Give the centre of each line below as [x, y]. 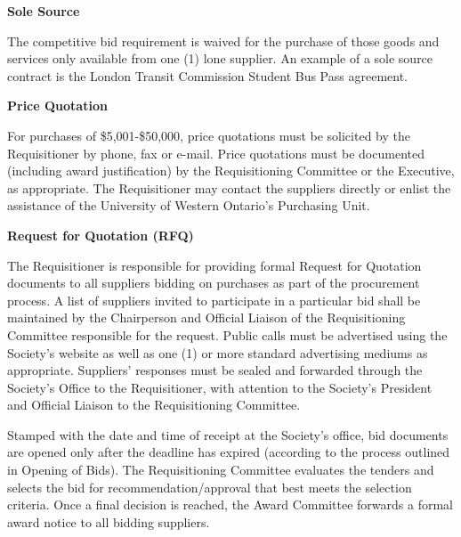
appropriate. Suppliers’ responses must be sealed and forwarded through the [215, 370]
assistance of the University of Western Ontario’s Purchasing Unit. [189, 205]
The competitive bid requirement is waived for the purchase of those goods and [223, 41]
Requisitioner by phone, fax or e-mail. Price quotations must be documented [216, 153]
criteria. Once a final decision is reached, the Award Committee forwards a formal [230, 504]
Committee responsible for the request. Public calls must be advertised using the [227, 334]
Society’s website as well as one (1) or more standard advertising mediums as [218, 352]
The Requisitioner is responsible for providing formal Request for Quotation [214, 265]
